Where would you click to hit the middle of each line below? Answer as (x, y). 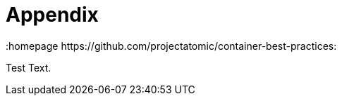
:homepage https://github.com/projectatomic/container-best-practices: (171, 46)
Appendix (52, 15)
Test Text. (29, 67)
